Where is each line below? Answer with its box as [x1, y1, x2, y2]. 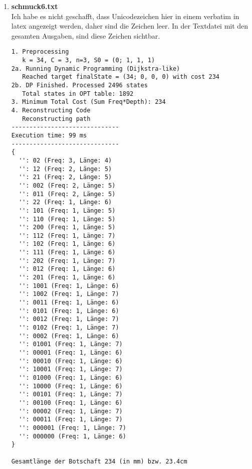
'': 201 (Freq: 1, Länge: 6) [19, 274, 116, 281]
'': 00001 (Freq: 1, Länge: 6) [19, 349, 123, 356]
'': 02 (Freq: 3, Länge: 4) [19, 157, 112, 164]
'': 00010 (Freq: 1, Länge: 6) [19, 357, 123, 365]
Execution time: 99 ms [11, 131, 87, 139]
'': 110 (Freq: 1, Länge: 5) [19, 215, 116, 223]
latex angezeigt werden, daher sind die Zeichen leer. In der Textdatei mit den [11, 21, 248, 31]
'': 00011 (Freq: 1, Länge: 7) [19, 416, 123, 423]
